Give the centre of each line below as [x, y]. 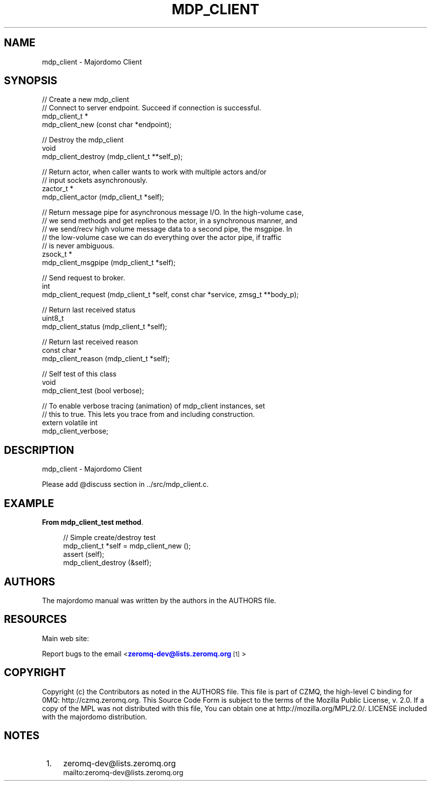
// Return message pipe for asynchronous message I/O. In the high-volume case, [173, 212]
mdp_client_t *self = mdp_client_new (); [127, 546]
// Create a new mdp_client [86, 100]
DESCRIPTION [39, 450]
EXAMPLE [29, 503]
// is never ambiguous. [78, 246]
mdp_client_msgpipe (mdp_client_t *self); [109, 263]
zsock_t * [57, 254]
